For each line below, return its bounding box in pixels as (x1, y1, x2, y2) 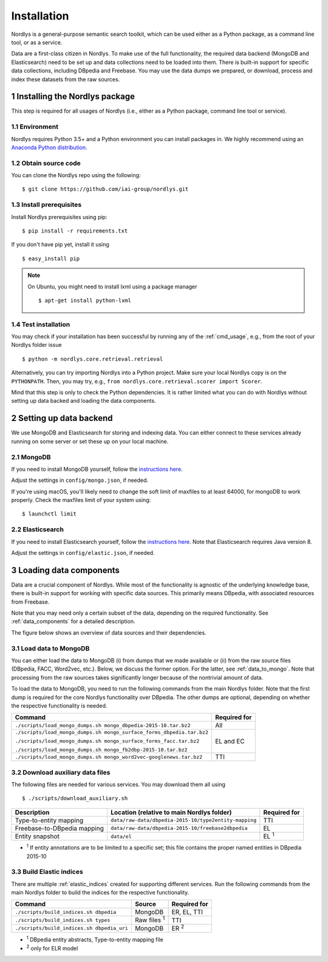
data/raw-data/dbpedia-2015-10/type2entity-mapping (110, 817, 257, 824)
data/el (110, 833, 132, 840)
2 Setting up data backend (11, 413, 113, 423)
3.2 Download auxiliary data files (11, 768, 111, 776)
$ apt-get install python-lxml (38, 297, 132, 304)
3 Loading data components (11, 565, 120, 575)
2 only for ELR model (26, 943, 78, 952)
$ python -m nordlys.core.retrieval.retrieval (22, 355, 163, 362)
